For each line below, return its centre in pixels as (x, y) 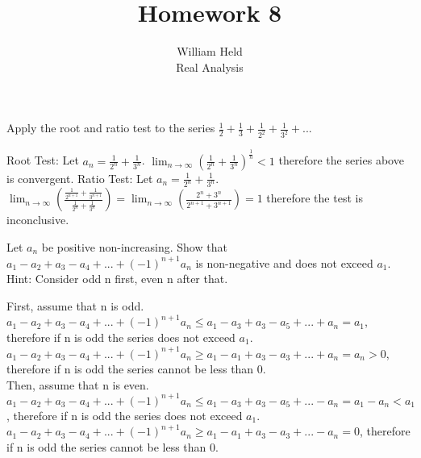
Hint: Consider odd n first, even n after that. (117, 279)
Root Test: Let (43, 160)
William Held (210, 51)
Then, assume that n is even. (78, 384)
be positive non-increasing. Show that (134, 247)
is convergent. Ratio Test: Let (80, 178)
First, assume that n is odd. (75, 305)
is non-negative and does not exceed (284, 262)
